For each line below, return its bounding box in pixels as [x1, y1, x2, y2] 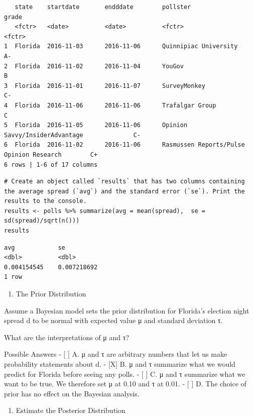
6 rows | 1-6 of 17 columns [4, 161, 98, 168]
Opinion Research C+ [4, 151, 98, 158]
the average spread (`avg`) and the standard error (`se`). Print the [4, 187, 245, 195]
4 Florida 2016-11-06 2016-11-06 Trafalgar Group [4, 101, 216, 109]
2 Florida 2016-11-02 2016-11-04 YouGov [4, 62, 184, 70]
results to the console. [4, 197, 87, 205]
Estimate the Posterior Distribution [16, 405, 125, 415]
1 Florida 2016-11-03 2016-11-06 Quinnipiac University [4, 43, 238, 50]
